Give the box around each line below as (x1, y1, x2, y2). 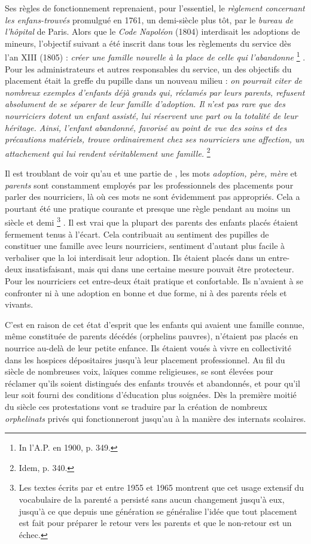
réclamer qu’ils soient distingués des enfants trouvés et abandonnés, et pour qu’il (5, 376, 300, 389)
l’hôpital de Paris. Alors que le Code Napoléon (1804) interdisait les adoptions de (5, 25, 300, 38)
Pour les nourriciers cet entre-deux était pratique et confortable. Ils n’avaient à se (5, 275, 303, 287)
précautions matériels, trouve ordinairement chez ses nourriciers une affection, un (5, 133, 304, 145)
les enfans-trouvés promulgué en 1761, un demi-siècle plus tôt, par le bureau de (5, 13, 294, 26)
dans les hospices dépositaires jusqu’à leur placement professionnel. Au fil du (5, 353, 285, 366)
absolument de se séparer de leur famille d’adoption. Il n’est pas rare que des (5, 98, 286, 110)
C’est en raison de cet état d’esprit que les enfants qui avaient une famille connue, (5, 318, 304, 330)
